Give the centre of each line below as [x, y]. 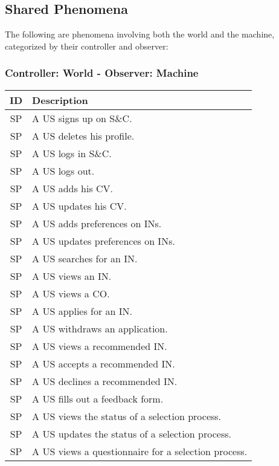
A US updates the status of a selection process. [132, 433]
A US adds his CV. [73, 188]
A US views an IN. [72, 276]
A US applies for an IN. [82, 311]
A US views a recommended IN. [100, 346]
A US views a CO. [71, 293]
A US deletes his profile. [83, 135]
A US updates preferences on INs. [104, 241]
